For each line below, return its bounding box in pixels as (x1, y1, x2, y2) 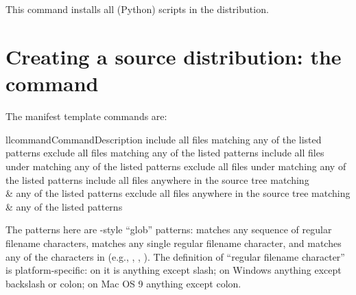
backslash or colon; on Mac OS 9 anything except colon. (5, 276, 241, 290)
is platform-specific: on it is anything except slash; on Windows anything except (5, 263, 342, 277)
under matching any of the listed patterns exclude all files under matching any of (5, 159, 346, 174)
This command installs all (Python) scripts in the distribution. (5, 2, 269, 16)
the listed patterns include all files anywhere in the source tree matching (5, 172, 309, 187)
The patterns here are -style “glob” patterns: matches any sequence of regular (5, 222, 332, 237)
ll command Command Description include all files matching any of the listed (5, 132, 322, 146)
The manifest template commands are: (5, 109, 167, 123)
